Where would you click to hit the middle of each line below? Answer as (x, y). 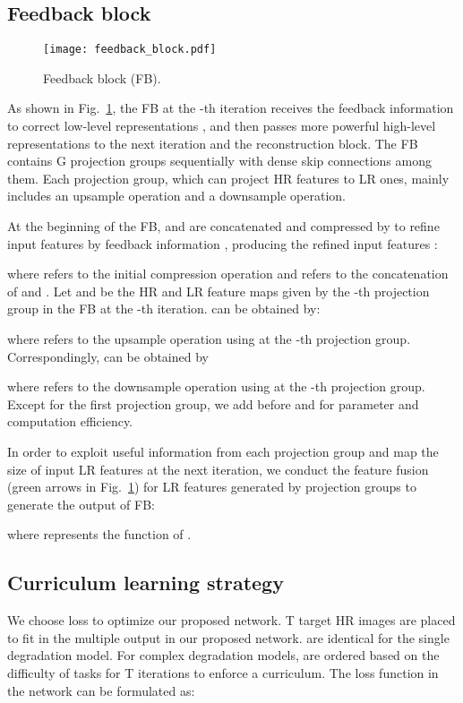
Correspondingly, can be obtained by (108, 356)
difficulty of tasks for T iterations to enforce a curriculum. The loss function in (223, 672)
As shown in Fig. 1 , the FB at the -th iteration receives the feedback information (231, 108)
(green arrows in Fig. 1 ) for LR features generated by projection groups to (212, 487)
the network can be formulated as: (101, 690)
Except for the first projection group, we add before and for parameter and (213, 403)
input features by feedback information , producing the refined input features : (223, 243)
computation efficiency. (70, 421)
